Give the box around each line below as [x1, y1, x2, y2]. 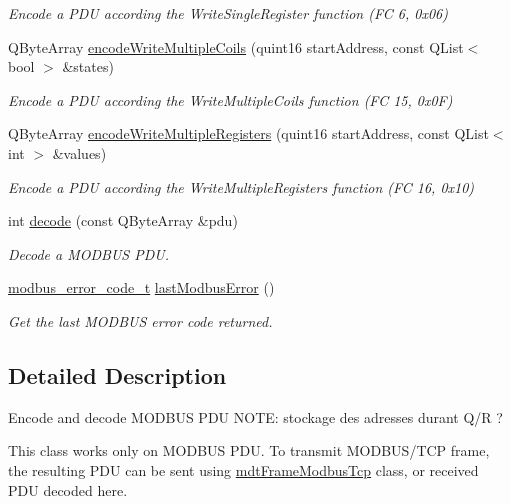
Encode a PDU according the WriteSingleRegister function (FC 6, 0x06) [8, 3, 448, 23]
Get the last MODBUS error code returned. [8, 310, 273, 331]
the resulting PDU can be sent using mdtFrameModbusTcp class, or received [8, 459, 479, 480]
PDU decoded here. [8, 479, 128, 500]
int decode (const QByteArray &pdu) [8, 210, 238, 231]
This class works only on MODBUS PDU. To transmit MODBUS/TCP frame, [8, 440, 490, 461]
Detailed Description [8, 359, 227, 390]
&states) [62, 56, 114, 77]
